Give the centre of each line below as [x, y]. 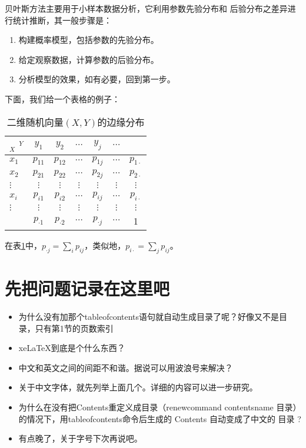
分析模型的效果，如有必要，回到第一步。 [97, 79]
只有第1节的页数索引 [74, 328]
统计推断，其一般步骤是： [62, 20]
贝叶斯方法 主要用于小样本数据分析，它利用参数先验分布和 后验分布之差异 [146, 8]
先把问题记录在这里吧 [87, 288]
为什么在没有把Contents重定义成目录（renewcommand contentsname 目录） [160, 407]
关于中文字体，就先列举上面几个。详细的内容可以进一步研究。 [138, 387]
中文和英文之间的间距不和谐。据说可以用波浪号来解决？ [126, 367]
